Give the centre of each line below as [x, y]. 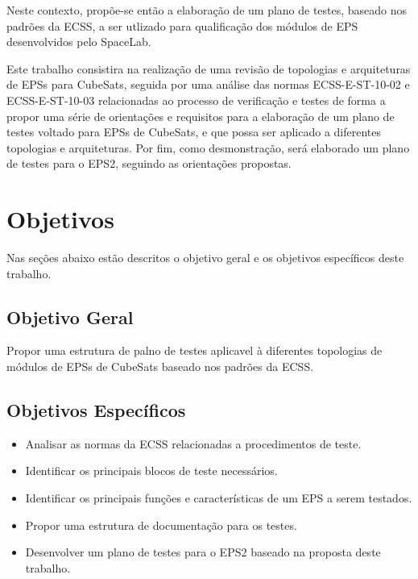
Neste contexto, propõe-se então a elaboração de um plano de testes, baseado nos [207, 10]
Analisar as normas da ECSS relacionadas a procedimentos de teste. [193, 443]
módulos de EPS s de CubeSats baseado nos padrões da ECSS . [160, 367]
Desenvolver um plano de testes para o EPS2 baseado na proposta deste [203, 552]
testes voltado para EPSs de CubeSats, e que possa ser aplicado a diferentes [194, 132]
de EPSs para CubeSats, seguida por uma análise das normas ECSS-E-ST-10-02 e [208, 84]
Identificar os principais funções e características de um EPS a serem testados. [219, 498]
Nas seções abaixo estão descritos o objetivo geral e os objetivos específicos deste [205, 258]
